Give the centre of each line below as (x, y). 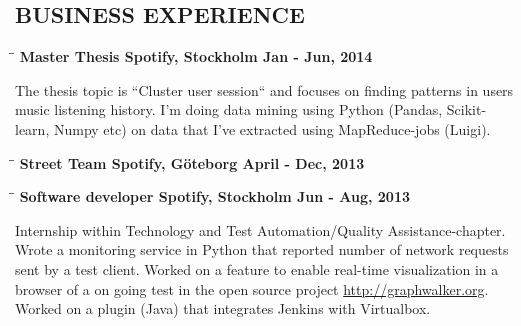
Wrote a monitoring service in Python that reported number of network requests (262, 249)
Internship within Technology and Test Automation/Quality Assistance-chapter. (260, 229)
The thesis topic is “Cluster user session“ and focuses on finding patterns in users (264, 89)
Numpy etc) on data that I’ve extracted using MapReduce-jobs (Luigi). (272, 128)
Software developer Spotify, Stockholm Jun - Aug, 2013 (215, 196)
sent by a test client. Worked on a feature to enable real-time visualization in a (257, 268)
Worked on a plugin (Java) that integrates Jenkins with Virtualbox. (223, 308)
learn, (32, 128)
